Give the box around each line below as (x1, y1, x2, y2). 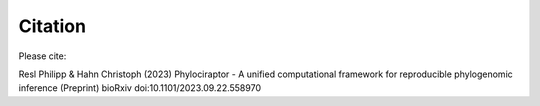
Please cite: (18, 50, 67, 62)
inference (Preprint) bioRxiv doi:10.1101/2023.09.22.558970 (18, 82, 262, 94)
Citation (18, 15, 87, 37)
